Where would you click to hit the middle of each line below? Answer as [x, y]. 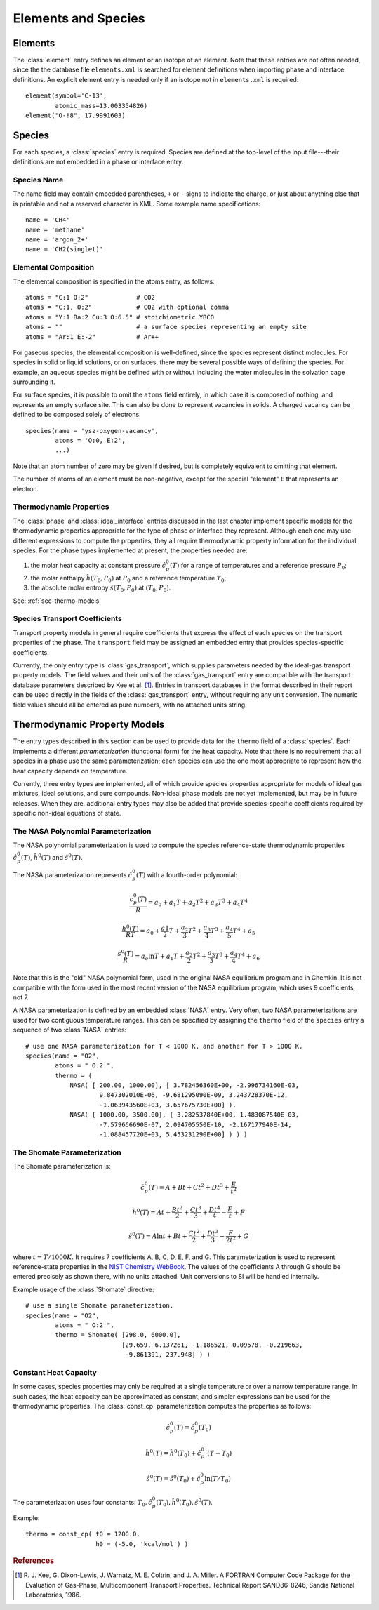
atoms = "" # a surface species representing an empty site [166, 327]
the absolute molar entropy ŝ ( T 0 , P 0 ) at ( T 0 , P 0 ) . [101, 588]
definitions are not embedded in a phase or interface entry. [98, 162]
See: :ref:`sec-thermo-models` [57, 601]
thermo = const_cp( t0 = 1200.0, [83, 1534]
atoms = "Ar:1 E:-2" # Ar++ [92, 337]
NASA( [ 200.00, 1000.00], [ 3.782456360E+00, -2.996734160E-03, [185, 1085]
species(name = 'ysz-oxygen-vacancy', [92, 431]
